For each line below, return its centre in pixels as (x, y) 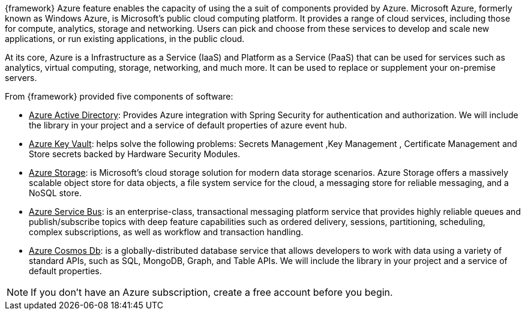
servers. (21, 78)
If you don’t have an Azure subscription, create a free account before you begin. (212, 292)
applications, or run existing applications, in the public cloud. (125, 39)
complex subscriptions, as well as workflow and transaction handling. (166, 232)
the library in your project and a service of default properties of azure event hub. (188, 125)
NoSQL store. (55, 193)
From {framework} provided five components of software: (119, 96)
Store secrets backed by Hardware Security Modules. (135, 154)
